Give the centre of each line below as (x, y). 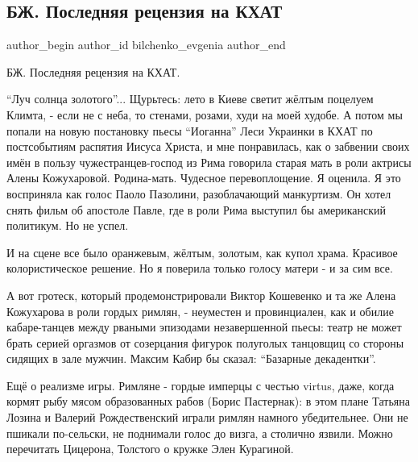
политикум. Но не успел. (68, 225)
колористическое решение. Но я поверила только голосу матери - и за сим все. (200, 268)
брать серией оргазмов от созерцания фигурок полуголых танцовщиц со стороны (205, 342)
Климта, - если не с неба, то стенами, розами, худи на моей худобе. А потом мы (205, 114)
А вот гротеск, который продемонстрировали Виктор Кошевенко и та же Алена (201, 295)
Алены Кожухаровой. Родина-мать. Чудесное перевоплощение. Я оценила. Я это (204, 178)
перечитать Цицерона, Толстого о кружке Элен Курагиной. (150, 449)
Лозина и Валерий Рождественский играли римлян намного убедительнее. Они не (207, 417)
